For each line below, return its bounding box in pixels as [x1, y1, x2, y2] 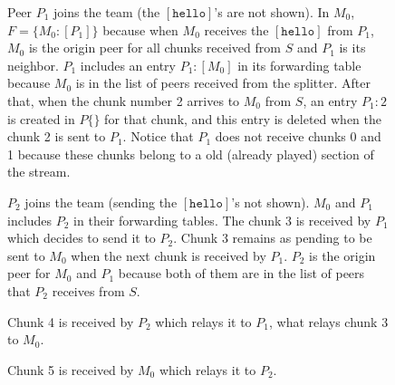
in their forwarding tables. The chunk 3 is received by [73, 210, 371, 229]
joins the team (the [53, 3, 160, 21]
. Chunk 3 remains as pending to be [173, 228, 372, 247]
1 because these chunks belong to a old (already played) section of [7, 144, 374, 163]
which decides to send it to [7, 228, 156, 247]
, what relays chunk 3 [268, 312, 389, 331]
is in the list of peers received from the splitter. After [75, 73, 371, 92]
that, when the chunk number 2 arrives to [7, 91, 240, 110]
